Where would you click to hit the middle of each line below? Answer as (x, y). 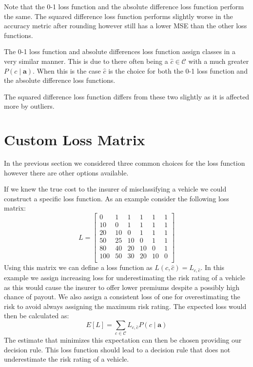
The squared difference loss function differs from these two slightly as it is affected (127, 96)
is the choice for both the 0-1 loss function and (178, 70)
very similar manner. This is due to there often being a (86, 61)
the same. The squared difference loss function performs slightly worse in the (118, 16)
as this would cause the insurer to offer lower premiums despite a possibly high (122, 287)
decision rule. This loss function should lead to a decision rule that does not (117, 349)
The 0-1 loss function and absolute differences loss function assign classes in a (120, 51)
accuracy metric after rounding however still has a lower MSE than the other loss (126, 26)
